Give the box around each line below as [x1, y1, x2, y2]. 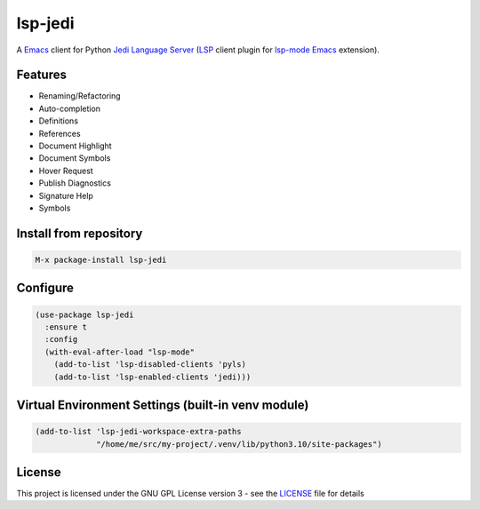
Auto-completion [38, 103, 101, 114]
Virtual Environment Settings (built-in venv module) [16, 397, 309, 412]
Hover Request [38, 165, 93, 176]
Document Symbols [38, 153, 111, 163]
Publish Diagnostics [38, 178, 111, 188]
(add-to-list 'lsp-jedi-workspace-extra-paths [35, 426, 242, 437]
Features [16, 68, 67, 83]
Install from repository [16, 226, 143, 241]
